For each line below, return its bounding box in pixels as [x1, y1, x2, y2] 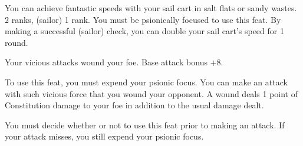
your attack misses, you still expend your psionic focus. [5, 130, 204, 142]
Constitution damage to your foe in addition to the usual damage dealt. [5, 99, 264, 111]
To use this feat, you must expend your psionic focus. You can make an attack [5, 75, 288, 88]
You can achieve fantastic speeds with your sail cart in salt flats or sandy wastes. [5, 2, 297, 14]
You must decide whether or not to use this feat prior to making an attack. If [5, 118, 285, 131]
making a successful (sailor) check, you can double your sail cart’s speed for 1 [5, 25, 284, 37]
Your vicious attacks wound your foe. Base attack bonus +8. [5, 56, 223, 68]
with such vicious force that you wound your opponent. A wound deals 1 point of [5, 87, 298, 99]
